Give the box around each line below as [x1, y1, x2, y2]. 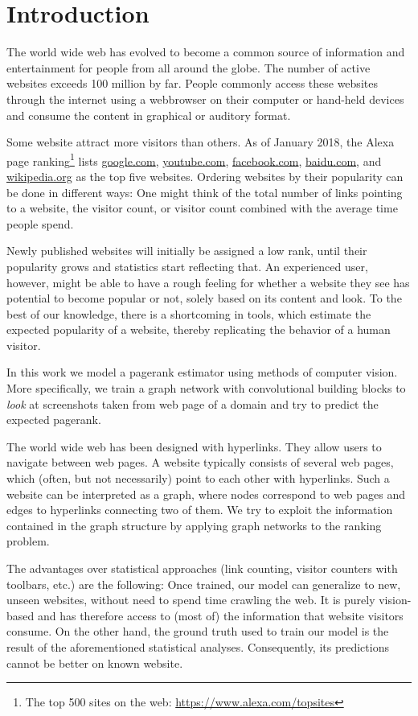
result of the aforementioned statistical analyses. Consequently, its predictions [6, 638, 389, 655]
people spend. [6, 215, 74, 232]
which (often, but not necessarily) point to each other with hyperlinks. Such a [6, 470, 390, 487]
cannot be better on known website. [6, 654, 183, 671]
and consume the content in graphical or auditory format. [6, 106, 291, 123]
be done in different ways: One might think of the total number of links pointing [6, 183, 403, 200]
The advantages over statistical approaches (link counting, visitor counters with [6, 560, 398, 576]
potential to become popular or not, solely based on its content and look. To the [6, 290, 402, 307]
